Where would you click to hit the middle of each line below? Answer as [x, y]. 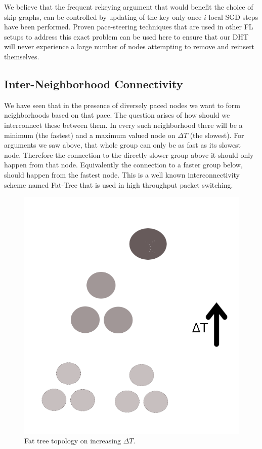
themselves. [22, 56]
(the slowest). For [217, 135]
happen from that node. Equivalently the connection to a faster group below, [123, 165]
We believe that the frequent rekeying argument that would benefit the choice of [129, 7]
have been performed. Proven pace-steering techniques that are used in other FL [129, 27]
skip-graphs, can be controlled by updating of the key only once [103, 16]
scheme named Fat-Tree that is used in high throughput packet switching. [119, 184]
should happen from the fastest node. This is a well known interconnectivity [122, 174]
